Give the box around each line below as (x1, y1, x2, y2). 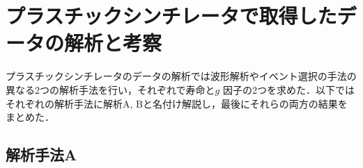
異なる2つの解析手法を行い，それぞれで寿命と (6, 82, 215, 96)
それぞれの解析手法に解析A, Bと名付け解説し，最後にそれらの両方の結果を (6, 96, 348, 110)
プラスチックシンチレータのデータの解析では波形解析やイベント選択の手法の (6, 69, 357, 83)
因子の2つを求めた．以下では (222, 82, 355, 96)
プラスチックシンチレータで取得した (6, 1, 337, 30)
